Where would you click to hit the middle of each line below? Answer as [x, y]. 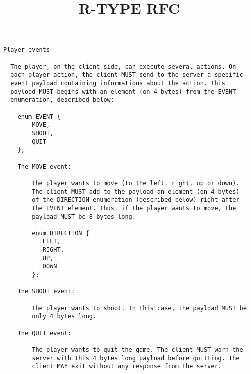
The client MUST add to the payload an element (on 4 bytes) [136, 192]
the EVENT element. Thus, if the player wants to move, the [134, 208]
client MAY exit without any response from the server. [127, 367]
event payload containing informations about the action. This [118, 83]
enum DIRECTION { [61, 233]
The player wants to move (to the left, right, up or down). [136, 183]
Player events [27, 50]
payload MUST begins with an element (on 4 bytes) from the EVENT [123, 91]
